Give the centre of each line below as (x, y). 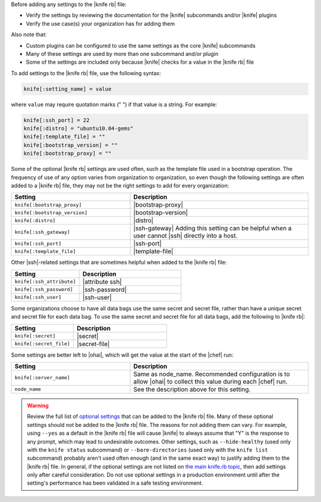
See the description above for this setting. (192, 389)
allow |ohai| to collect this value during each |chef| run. (210, 381)
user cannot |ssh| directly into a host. (185, 236)
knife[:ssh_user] (38, 297)
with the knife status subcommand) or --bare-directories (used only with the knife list (148, 450)
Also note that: (29, 35)
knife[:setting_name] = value (67, 89)
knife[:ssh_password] (44, 290)
